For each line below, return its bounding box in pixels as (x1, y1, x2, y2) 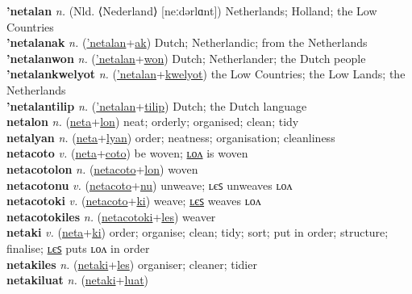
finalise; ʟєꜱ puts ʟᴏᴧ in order (6, 239, 150, 256)
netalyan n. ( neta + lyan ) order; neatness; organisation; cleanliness (6, 128, 335, 145)
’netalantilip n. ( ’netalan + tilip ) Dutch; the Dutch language (6, 97, 307, 114)
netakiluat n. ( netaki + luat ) (6, 271, 149, 288)
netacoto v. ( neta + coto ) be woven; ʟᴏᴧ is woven (6, 145, 248, 162)
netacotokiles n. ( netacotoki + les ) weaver (6, 208, 216, 225)
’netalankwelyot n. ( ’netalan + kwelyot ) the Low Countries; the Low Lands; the (6, 65, 406, 82)
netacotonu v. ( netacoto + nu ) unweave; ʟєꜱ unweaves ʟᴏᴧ (6, 176, 293, 193)
